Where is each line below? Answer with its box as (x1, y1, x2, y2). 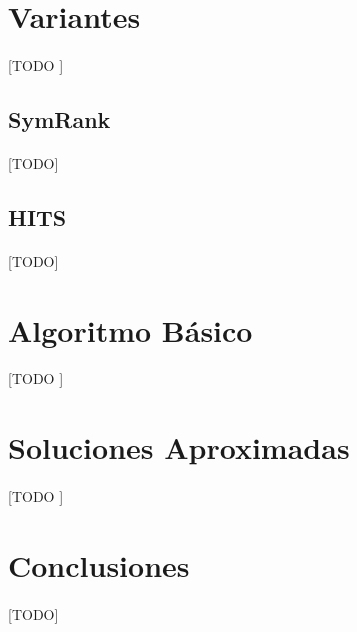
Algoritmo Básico (8, 309, 253, 350)
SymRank (8, 103, 111, 134)
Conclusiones (8, 544, 190, 585)
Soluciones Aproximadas (8, 427, 350, 468)
